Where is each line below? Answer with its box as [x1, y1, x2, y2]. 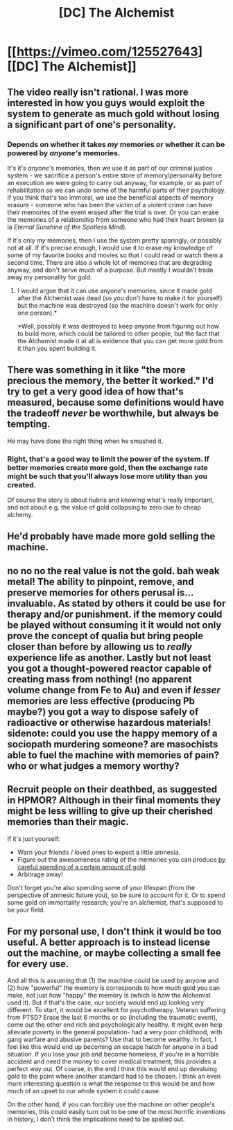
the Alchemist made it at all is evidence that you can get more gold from [17, 336, 223, 345]
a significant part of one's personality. [7, 119, 177, 130]
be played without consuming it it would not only [7, 619, 222, 631]
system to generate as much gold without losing [7, 107, 220, 119]
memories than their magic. [7, 816, 130, 828]
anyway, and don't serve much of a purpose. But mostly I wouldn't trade [7, 266, 214, 274]
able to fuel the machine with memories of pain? [7, 749, 220, 760]
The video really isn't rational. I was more [7, 86, 189, 98]
